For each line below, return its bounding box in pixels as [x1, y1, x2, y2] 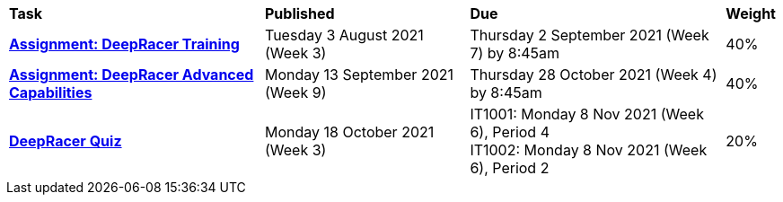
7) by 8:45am [470, 44, 560, 62]
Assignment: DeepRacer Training [9, 35, 240, 53]
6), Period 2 [470, 159, 550, 177]
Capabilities [9, 83, 92, 101]
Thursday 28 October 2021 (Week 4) [470, 66, 717, 83]
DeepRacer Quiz [9, 132, 122, 150]
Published [265, 4, 335, 22]
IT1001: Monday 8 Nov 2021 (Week [470, 105, 704, 123]
